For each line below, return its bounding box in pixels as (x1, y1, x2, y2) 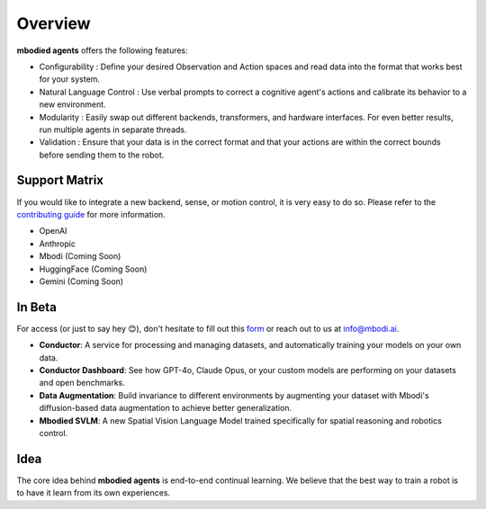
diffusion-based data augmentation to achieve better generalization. (39, 403, 292, 414)
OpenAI (39, 226, 67, 237)
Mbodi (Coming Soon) (39, 251, 121, 262)
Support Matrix (16, 173, 103, 188)
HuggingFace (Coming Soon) (39, 263, 148, 274)
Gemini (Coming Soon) (39, 275, 124, 287)
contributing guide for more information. (16, 209, 166, 219)
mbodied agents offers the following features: (16, 45, 188, 56)
